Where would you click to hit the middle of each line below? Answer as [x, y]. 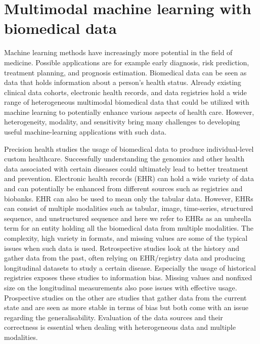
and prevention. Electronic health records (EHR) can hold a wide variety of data [129, 178]
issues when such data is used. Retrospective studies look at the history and [122, 248]
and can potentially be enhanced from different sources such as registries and [123, 188]
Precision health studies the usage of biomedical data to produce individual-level [129, 148]
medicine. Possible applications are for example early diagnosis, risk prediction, [127, 62]
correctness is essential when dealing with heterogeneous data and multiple [120, 327]
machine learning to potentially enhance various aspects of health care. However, [129, 112]
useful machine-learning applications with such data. [85, 132]
